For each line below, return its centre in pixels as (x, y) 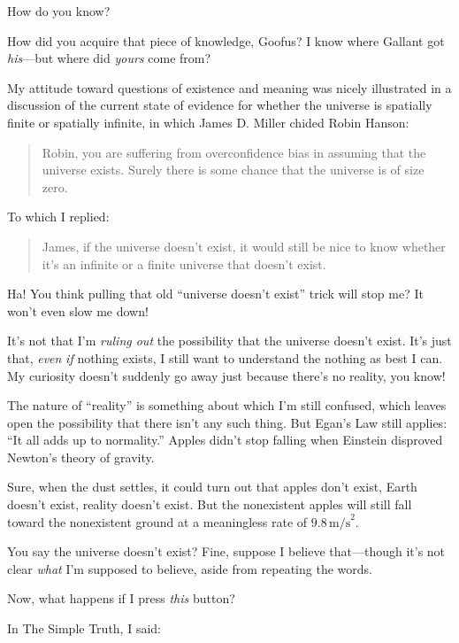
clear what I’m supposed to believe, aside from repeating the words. (190, 568)
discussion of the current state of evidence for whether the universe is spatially (220, 105)
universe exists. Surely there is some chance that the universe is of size (233, 170)
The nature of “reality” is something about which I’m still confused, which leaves (227, 405)
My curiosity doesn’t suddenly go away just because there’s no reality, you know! (226, 375)
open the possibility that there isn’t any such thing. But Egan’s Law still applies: (227, 422)
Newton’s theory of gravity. (81, 457)
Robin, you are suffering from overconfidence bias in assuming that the (234, 152)
